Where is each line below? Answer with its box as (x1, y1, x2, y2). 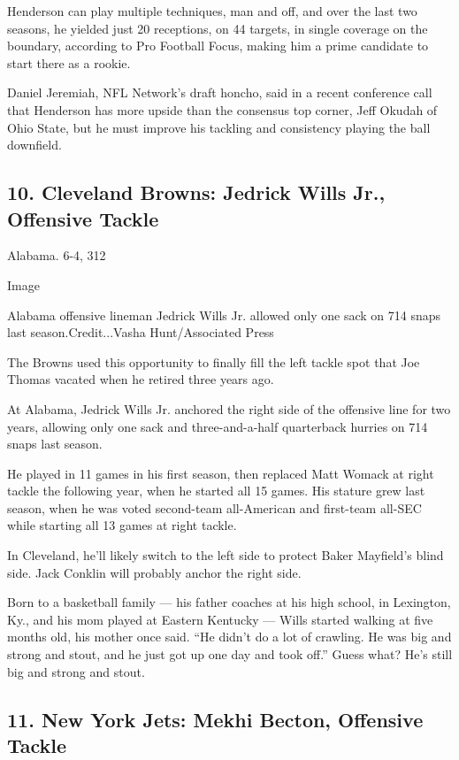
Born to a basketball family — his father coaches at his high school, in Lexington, (7, 593, 451, 611)
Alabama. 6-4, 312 (7, 246, 106, 265)
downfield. (7, 135, 62, 154)
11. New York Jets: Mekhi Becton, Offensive (7, 705, 424, 733)
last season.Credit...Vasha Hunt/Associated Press (7, 323, 274, 342)
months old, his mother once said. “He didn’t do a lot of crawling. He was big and (7, 627, 452, 646)
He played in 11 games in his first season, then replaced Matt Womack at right (7, 464, 434, 482)
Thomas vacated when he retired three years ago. (7, 370, 274, 388)
